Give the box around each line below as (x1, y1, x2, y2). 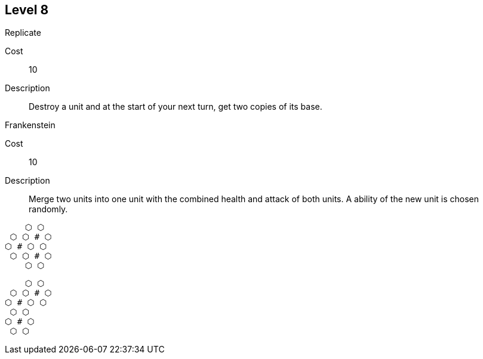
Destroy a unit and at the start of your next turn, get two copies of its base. (29, 101, 322, 112)
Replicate (5, 27, 41, 38)
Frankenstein (5, 120, 56, 131)
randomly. (29, 204, 68, 215)
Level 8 (5, 2, 49, 17)
